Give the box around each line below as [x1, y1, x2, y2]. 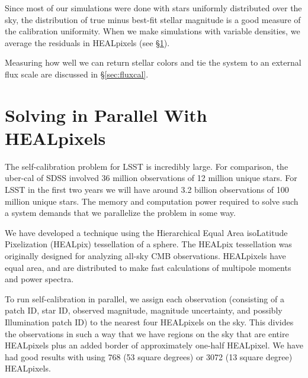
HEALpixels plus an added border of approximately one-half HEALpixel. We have [5, 339, 303, 351]
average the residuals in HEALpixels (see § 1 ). [5, 36, 170, 49]
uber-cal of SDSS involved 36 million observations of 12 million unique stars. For [5, 172, 297, 184]
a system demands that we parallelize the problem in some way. [5, 206, 236, 219]
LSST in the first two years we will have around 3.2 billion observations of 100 [5, 183, 289, 196]
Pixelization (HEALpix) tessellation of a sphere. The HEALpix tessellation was [5, 238, 292, 250]
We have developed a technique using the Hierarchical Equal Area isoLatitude [5, 226, 288, 238]
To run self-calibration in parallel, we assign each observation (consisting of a [5, 292, 284, 305]
